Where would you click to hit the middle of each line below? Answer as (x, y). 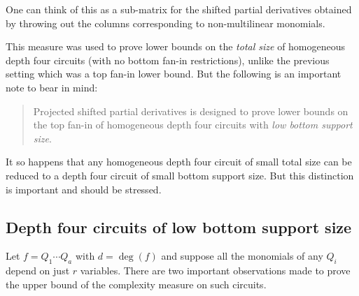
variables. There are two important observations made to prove (215, 271)
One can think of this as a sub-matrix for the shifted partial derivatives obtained (179, 9)
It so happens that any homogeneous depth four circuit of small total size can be (179, 162)
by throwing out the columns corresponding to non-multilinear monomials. (166, 23)
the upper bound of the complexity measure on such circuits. (136, 284)
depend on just (38, 271)
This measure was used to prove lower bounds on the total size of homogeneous (176, 46)
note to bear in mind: (52, 87)
